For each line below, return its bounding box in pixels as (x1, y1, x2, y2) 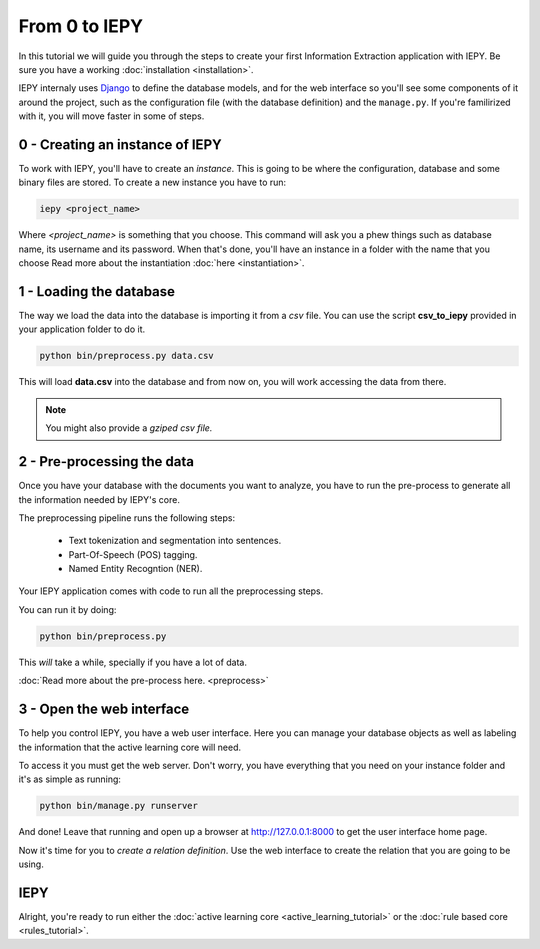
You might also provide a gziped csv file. (45, 422, 213, 434)
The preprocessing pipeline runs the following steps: (18, 511, 235, 524)
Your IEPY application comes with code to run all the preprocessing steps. (18, 585, 324, 597)
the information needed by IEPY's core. (18, 493, 180, 505)
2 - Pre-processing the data (18, 453, 195, 470)
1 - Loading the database (18, 283, 175, 300)
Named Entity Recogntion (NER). (68, 563, 203, 575)
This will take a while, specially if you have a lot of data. (18, 656, 248, 668)
